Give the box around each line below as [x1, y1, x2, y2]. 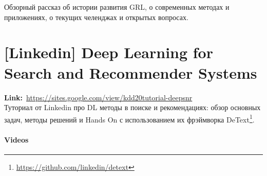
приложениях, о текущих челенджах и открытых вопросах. [4, 11, 188, 22]
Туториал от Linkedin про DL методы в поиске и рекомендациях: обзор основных [4, 102, 261, 113]
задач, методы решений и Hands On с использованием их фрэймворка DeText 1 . [4, 112, 255, 125]
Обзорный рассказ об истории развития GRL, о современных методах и [4, 2, 230, 12]
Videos [4, 134, 29, 145]
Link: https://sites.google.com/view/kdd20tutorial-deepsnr [4, 92, 193, 102]
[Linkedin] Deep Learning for [4, 42, 213, 63]
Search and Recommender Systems [4, 62, 257, 83]
